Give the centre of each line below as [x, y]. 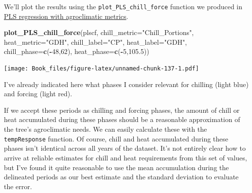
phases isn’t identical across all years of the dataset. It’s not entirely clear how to [125, 148]
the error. [18, 186]
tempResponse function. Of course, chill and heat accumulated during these [116, 138]
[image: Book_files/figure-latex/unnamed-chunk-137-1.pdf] [101, 69]
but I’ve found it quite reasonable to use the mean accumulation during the [117, 167]
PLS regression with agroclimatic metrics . [66, 16]
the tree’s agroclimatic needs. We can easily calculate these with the [106, 129]
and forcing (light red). [38, 94]
